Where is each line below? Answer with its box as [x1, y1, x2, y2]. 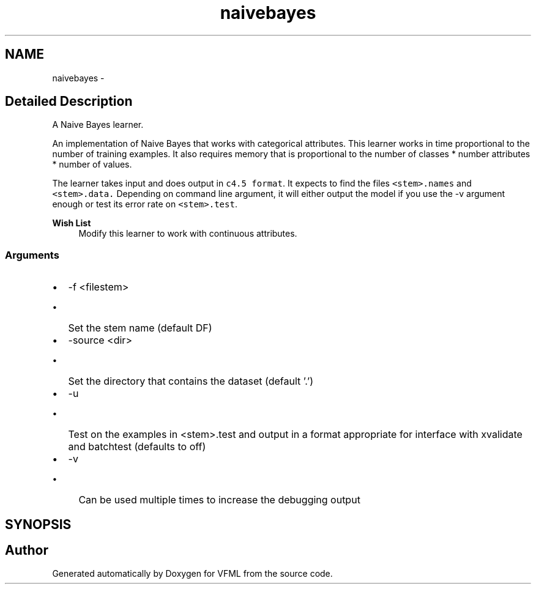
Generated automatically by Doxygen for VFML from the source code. [52, 568, 333, 579]
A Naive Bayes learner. [52, 119, 144, 130]
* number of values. [52, 159, 132, 170]
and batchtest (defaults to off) [68, 440, 206, 453]
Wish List [52, 218, 91, 229]
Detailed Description [5, 94, 133, 109]
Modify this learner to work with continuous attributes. [78, 228, 297, 239]
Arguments [5, 248, 59, 261]
